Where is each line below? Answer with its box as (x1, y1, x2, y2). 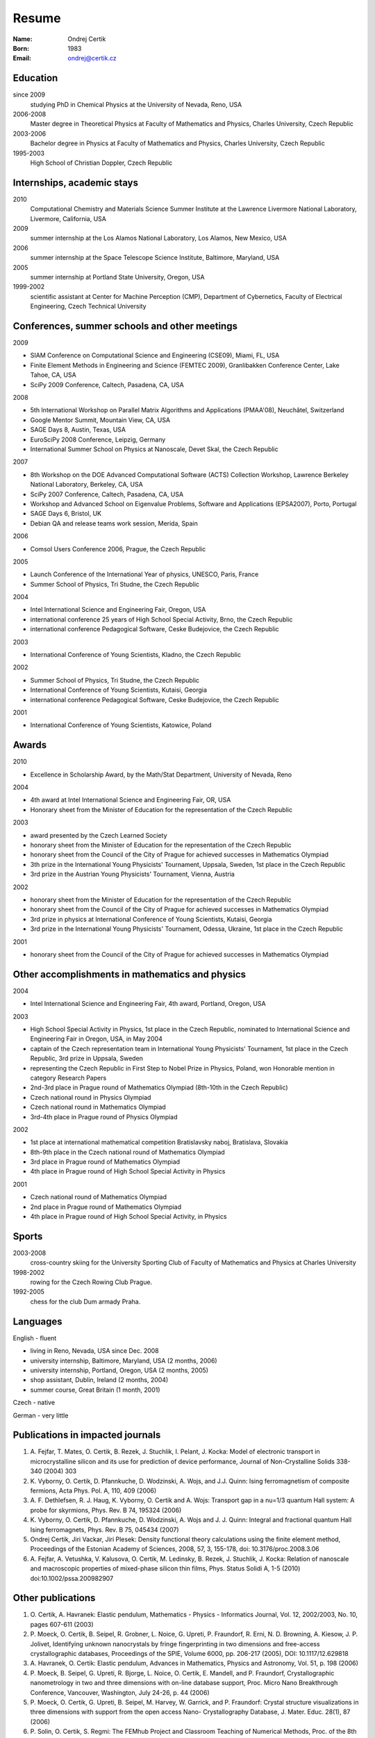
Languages (12, 1315, 62, 1327)
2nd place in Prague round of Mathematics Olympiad (30, 1203, 182, 1211)
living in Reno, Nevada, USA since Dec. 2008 (30, 1347, 159, 1355)
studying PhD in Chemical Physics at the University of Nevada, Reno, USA (30, 100, 242, 108)
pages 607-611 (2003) (30, 1620, 94, 1628)
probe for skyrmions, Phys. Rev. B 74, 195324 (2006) (30, 1506, 182, 1514)
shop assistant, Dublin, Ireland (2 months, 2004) (30, 1376, 169, 1384)
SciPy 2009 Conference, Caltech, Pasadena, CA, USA (30, 380, 184, 389)
